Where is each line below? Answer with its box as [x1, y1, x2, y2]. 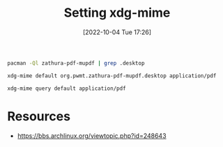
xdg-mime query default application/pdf [7, 85, 127, 92]
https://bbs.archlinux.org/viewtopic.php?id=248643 [17, 131, 167, 140]
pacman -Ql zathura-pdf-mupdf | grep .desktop [7, 59, 145, 67]
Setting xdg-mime [63, 5, 171, 21]
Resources [7, 108, 71, 124]
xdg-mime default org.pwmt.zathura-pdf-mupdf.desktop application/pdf [7, 72, 217, 79]
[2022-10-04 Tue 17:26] [82, 28, 152, 36]
